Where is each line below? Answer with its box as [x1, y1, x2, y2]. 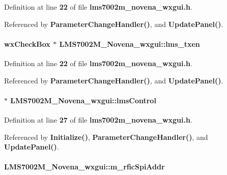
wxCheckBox [4, 38, 50, 49]
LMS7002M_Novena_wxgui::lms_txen [59, 38, 200, 49]
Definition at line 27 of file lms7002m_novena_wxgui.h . [4, 114, 192, 125]
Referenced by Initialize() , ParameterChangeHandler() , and [4, 131, 208, 142]
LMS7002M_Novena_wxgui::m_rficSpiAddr [4, 161, 165, 172]
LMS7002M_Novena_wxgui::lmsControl [10, 95, 156, 105]
